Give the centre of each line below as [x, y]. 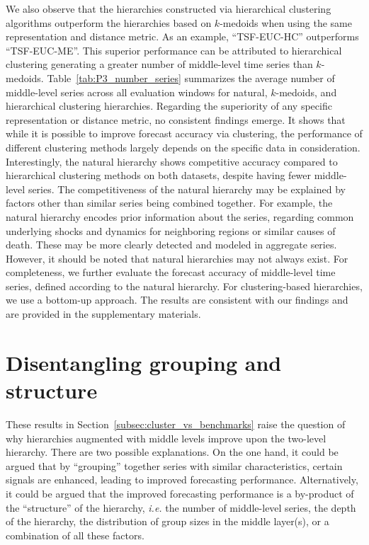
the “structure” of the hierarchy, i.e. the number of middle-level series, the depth [181, 507]
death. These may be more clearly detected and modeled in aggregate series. [171, 245]
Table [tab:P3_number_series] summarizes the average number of [191, 78]
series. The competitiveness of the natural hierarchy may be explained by [187, 189]
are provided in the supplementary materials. [103, 314]
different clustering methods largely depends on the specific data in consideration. [183, 147]
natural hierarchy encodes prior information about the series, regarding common [180, 216]
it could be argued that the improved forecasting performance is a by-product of [180, 493]
